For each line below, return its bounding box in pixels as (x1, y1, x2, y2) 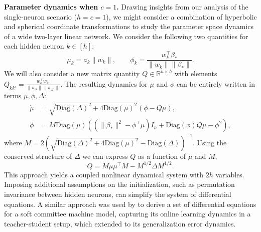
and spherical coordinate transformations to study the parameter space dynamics (4, 21, 253, 32)
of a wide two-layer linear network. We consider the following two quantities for (4, 31, 248, 41)
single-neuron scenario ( (4, 11, 77, 22)
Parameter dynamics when (4, 2, 98, 12)
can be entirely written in (176, 78, 255, 89)
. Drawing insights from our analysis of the (116, 2, 248, 12)
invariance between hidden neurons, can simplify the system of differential (4, 189, 231, 199)
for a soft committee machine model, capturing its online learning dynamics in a (4, 208, 251, 219)
